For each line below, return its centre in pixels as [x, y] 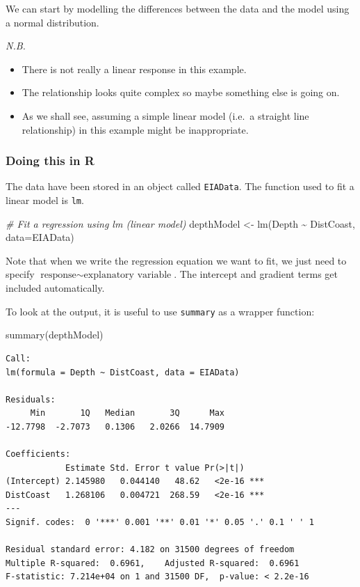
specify [20, 274]
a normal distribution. [52, 22]
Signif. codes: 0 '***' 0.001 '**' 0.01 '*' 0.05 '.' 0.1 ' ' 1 [160, 523]
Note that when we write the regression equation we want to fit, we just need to [176, 260]
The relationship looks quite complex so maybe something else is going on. [181, 92]
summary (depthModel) [55, 335]
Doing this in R [50, 161]
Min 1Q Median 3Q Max [127, 413]
